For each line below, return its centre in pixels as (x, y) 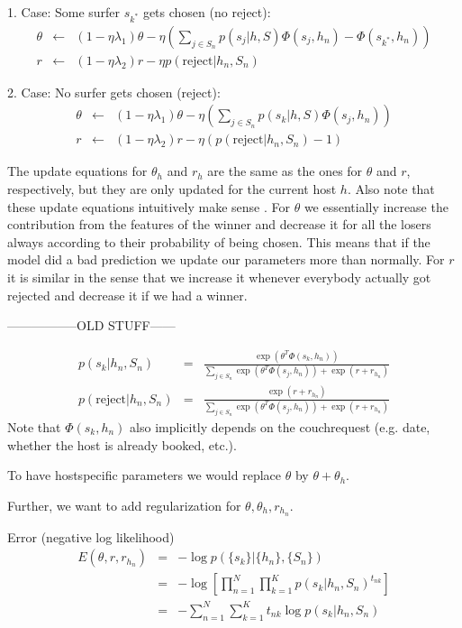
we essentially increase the (376, 206)
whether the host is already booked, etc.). (122, 444)
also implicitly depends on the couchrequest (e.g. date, (280, 426)
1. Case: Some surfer (64, 12)
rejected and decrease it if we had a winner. (127, 295)
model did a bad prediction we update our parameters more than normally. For (226, 259)
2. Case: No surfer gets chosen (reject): (114, 92)
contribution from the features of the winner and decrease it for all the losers (219, 224)
